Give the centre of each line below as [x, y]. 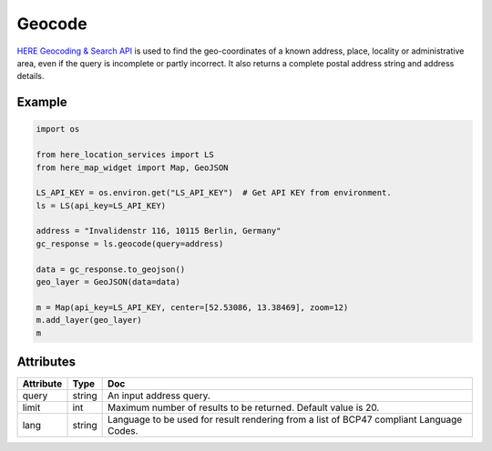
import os [58, 129]
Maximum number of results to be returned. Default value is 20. [243, 407]
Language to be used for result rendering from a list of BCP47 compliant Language [285, 420]
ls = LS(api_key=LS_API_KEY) [101, 205]
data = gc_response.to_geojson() [111, 269]
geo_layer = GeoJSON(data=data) [108, 282]
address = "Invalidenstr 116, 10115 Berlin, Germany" [159, 231]
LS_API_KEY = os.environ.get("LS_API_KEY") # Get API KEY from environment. [214, 193]
